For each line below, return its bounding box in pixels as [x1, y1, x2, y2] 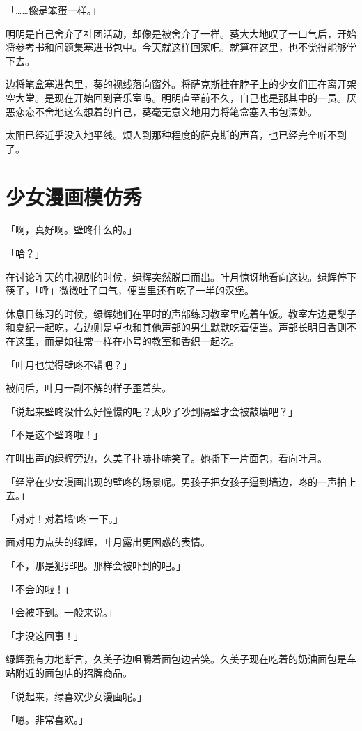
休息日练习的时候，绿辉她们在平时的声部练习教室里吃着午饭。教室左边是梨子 [6, 306, 356, 321]
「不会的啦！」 [6, 581, 74, 596]
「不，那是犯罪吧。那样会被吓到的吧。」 [6, 557, 186, 572]
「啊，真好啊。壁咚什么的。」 [6, 222, 137, 237]
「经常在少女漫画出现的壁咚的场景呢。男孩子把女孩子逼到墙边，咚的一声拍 [6, 474, 347, 488]
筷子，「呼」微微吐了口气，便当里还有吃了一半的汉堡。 [6, 283, 254, 298]
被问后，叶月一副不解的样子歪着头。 [6, 380, 171, 395]
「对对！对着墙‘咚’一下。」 [6, 511, 123, 525]
